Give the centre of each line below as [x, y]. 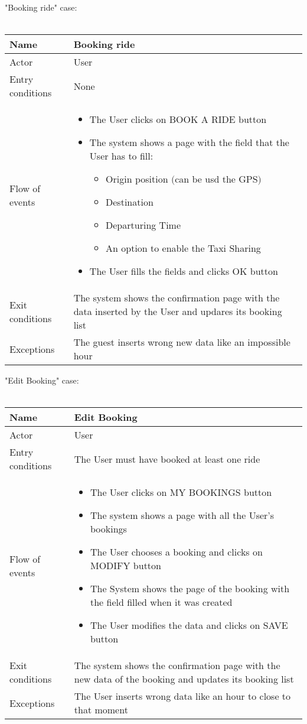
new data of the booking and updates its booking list [184, 679]
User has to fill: [121, 156]
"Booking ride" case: [41, 7]
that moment [101, 710]
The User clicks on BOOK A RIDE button [178, 119]
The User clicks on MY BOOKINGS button [181, 492]
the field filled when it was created [161, 602]
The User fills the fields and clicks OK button [184, 271]
